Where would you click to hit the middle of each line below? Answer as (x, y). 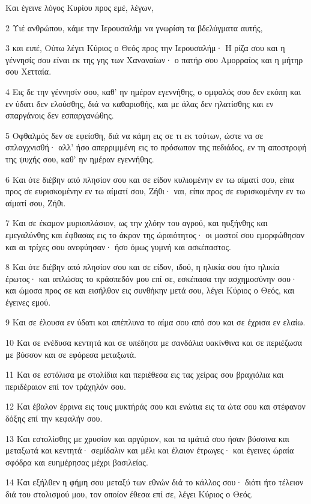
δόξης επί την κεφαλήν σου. (54, 418)
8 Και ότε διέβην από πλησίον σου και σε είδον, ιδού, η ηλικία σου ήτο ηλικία (143, 267)
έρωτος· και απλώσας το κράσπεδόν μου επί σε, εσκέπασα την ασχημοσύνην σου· (151, 278)
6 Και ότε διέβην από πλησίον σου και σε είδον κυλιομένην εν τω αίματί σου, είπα (150, 179)
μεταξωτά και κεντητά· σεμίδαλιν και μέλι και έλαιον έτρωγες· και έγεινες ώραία (150, 450)
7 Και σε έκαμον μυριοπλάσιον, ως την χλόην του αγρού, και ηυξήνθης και (137, 223)
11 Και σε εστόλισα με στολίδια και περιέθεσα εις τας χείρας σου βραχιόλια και (145, 374)
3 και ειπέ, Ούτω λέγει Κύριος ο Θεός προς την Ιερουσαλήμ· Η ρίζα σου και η (145, 48)
